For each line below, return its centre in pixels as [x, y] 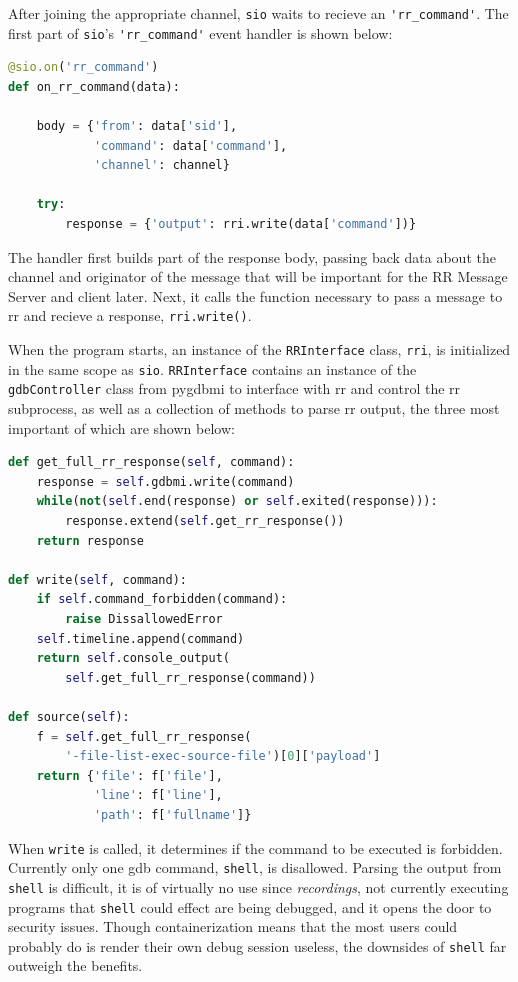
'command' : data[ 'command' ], [190, 145]
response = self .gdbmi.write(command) [165, 481]
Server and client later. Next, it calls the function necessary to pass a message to [255, 295]
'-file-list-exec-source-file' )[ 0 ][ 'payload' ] [223, 756]
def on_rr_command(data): [94, 86]
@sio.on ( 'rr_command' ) [83, 67]
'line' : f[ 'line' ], [158, 795]
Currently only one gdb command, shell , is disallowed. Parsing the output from [255, 867]
